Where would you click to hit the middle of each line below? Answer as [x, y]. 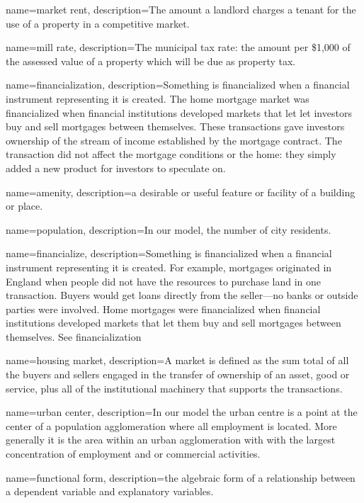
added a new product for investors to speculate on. [116, 168]
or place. [24, 206]
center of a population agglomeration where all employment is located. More [171, 425]
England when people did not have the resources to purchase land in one [164, 281]
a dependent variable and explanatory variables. [110, 491]
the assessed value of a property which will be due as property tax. [151, 61]
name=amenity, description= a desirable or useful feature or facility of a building [181, 192]
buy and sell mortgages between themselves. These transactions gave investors [175, 126]
